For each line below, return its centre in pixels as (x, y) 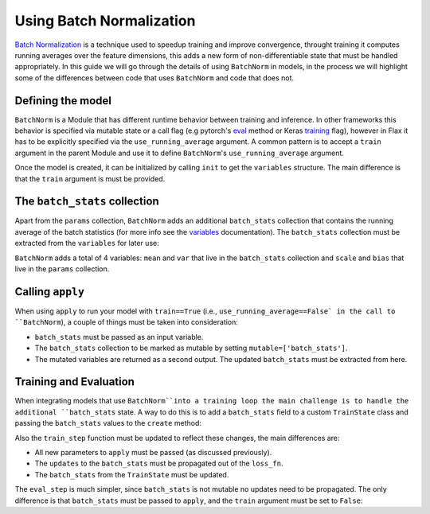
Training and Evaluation (75, 382)
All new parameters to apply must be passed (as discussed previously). (153, 452)
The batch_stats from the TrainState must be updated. (132, 474)
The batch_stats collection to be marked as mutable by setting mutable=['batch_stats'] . (191, 348)
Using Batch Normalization (105, 21)
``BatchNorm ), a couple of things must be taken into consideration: (127, 322)
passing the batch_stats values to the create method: (108, 423)
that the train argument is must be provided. (90, 178)
